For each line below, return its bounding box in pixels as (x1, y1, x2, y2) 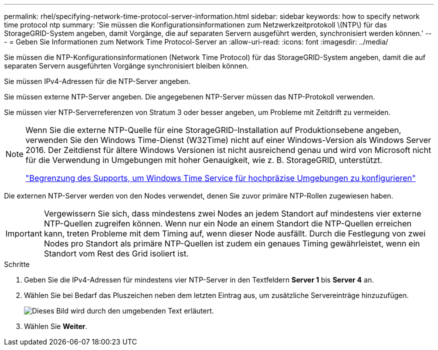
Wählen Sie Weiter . (24, 322, 87, 330)
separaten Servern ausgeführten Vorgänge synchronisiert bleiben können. (4, 61, 249, 70)
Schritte (4, 260, 30, 268)
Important (5, 228, 42, 238)
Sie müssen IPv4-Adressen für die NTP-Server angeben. (4, 77, 190, 85)
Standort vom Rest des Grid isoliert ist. (43, 248, 189, 258)
